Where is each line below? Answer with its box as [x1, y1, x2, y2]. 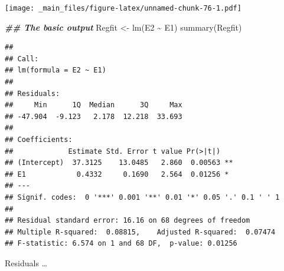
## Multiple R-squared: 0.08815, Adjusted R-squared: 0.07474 [5, 227, 276, 236]
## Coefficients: [5, 135, 73, 144]
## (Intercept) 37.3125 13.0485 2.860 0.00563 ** [5, 158, 233, 167]
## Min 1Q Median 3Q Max [5, 101, 182, 110]
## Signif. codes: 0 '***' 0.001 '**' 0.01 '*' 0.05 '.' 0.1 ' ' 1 [5, 193, 280, 201]
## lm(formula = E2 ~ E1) [5, 66, 106, 75]
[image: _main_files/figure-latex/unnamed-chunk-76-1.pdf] [5, 4, 241, 12]
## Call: [5, 54, 39, 63]
